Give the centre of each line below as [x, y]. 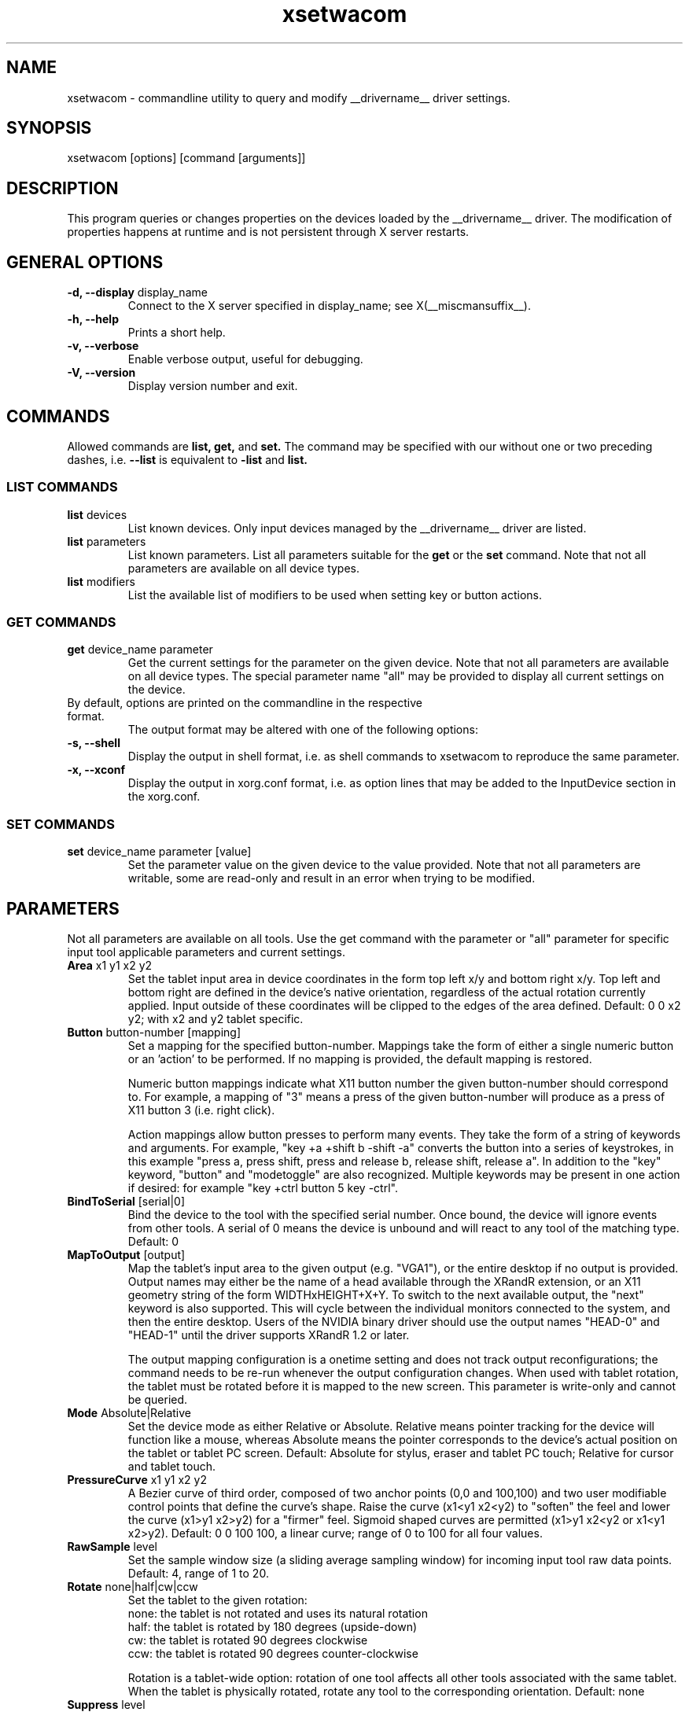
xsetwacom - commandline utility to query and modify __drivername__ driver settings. [289, 98]
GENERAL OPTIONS [85, 262]
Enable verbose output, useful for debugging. [245, 359]
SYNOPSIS [49, 128]
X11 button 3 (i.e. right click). [201, 1110]
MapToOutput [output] [126, 1255]
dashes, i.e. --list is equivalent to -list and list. [188, 459]
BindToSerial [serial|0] [126, 1202]
